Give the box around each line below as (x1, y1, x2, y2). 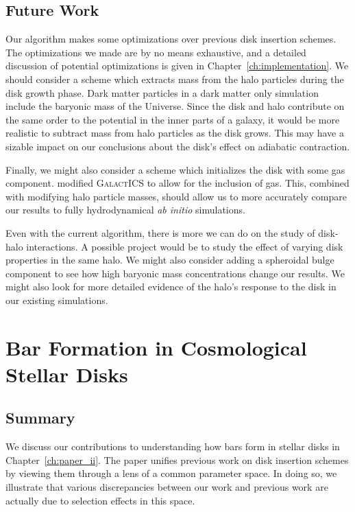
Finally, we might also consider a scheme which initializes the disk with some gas (5, 162, 345, 176)
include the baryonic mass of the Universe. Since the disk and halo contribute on (5, 99, 345, 113)
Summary (5, 407, 75, 428)
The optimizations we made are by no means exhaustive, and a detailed (5, 45, 306, 59)
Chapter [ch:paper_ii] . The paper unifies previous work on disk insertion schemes (5, 452, 349, 467)
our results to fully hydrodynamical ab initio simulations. (5, 202, 245, 217)
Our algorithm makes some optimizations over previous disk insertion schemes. (5, 32, 336, 46)
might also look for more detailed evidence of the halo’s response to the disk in (5, 279, 336, 294)
